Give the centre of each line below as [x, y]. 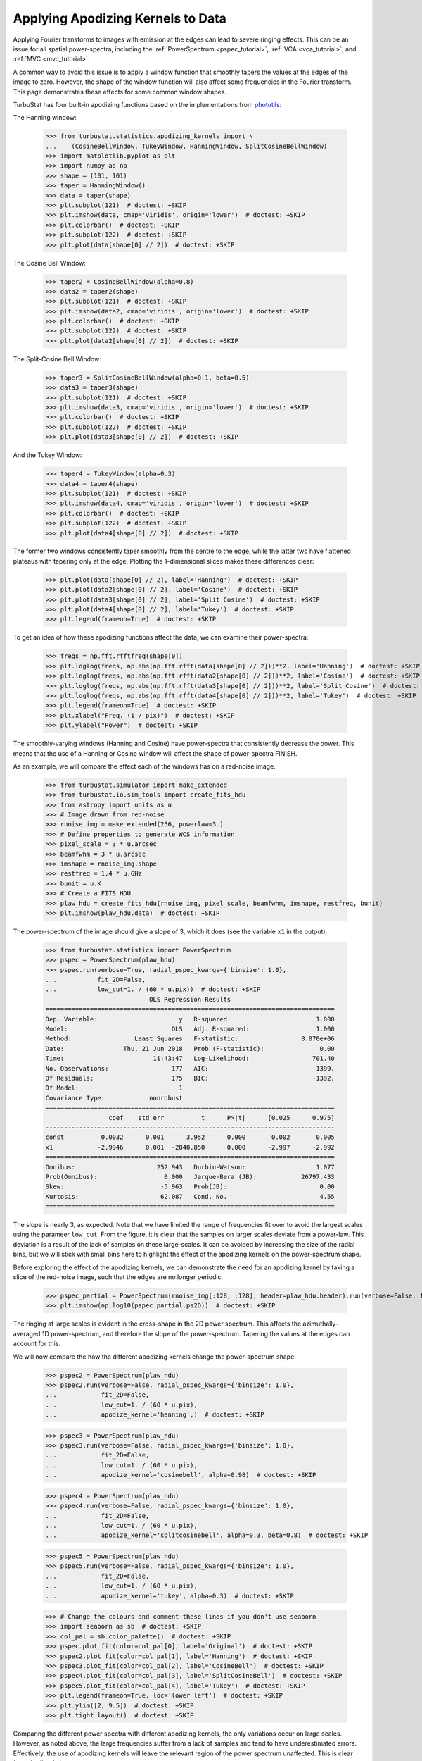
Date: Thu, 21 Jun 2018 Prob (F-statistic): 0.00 [190, 1048]
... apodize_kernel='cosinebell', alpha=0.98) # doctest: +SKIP [181, 1475]
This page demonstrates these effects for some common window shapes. [120, 92]
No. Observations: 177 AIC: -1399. [190, 1068]
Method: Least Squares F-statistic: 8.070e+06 [190, 1039]
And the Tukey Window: [47, 455]
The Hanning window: [45, 118]
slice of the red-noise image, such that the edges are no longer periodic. [118, 1277]
